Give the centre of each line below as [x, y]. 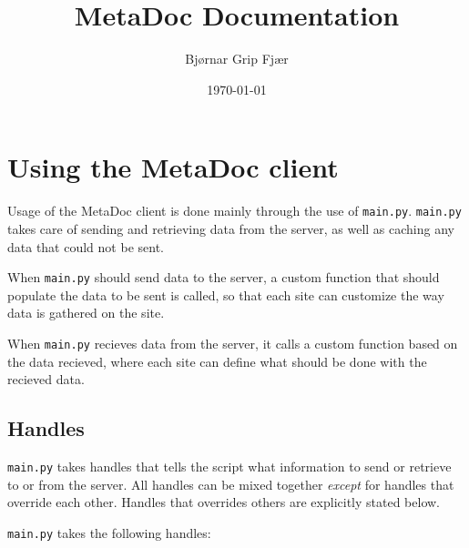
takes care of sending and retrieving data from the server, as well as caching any [231, 228]
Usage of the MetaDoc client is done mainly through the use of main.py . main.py [234, 211]
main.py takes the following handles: [109, 532]
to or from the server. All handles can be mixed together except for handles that [231, 484]
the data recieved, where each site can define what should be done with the [217, 361]
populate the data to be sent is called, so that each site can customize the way [226, 294]
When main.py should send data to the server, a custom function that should [224, 277]
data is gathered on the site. [86, 313]
